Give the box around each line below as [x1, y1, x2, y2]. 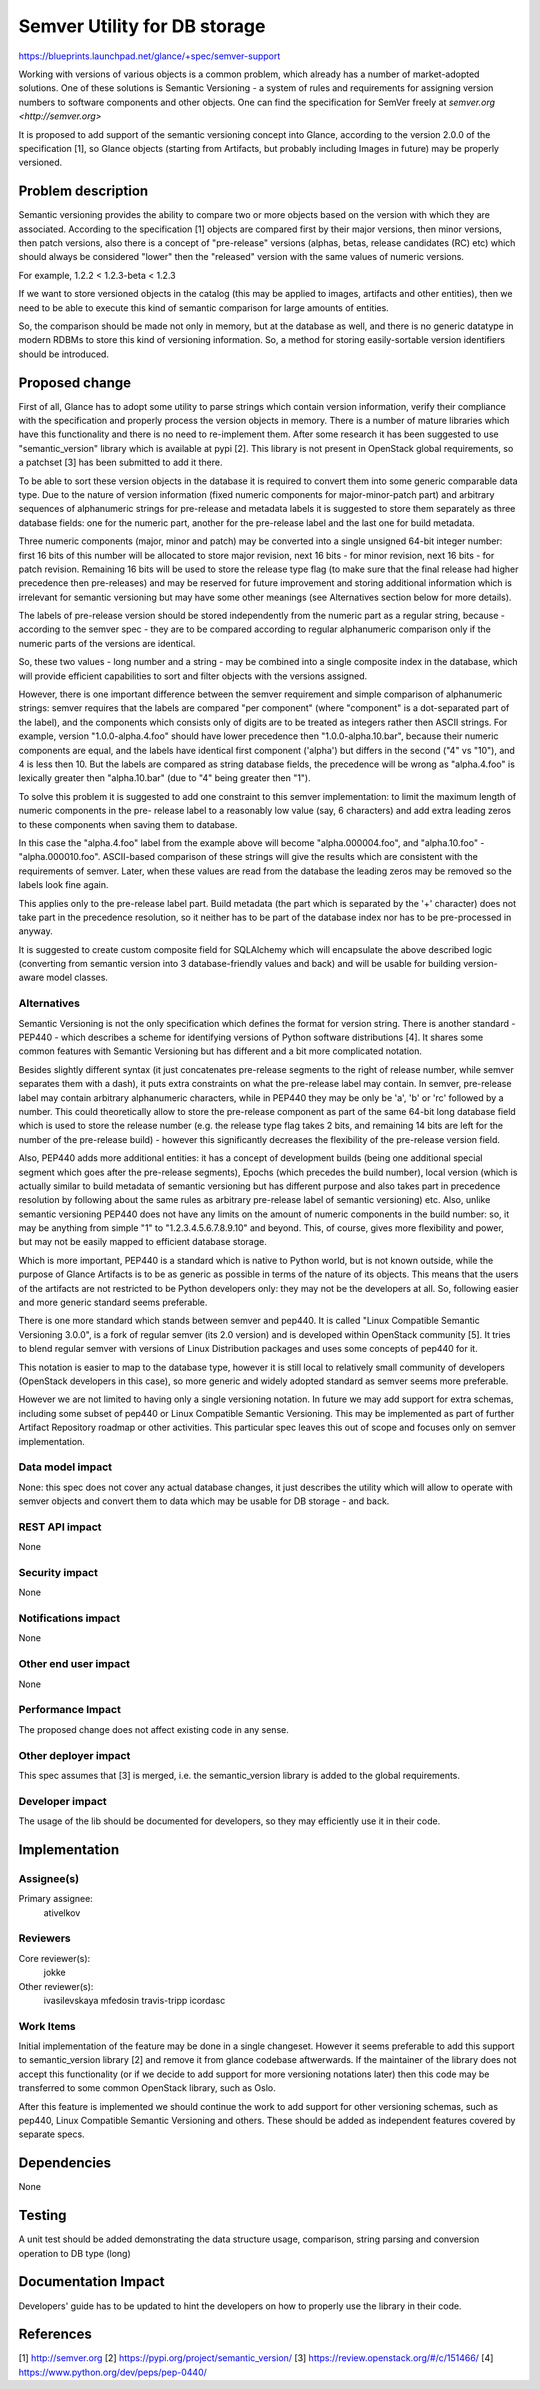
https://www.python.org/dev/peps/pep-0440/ [18, 2366, 207, 2378]
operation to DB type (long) [18, 2247, 132, 2259]
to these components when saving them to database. [18, 818, 238, 830]
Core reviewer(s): [18, 1952, 91, 1964]
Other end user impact [18, 1657, 130, 1671]
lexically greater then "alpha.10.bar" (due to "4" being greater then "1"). [18, 772, 312, 784]
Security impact [18, 1565, 99, 1579]
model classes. [46, 971, 109, 984]
